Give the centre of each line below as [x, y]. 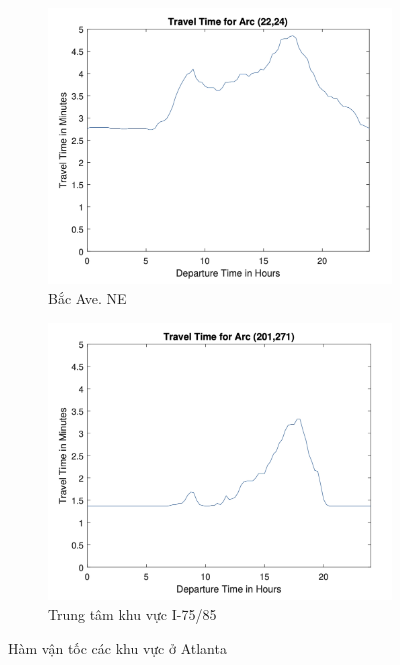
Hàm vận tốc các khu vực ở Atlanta [117, 647]
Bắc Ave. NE [87, 298]
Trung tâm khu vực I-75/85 [132, 614]
